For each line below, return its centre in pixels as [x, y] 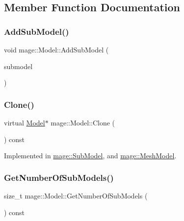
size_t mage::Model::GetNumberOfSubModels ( [76, 196]
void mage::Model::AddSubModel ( [56, 49]
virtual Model [25, 123]
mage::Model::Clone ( [83, 123]
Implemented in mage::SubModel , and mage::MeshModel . [90, 156]
